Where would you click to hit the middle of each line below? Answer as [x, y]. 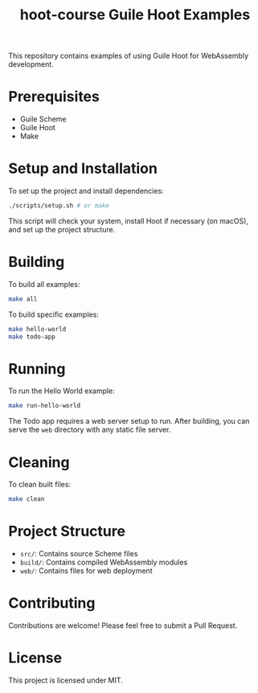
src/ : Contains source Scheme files [79, 554]
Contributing [52, 603]
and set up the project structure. [62, 229]
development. [31, 64]
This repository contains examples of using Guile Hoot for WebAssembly [129, 56]
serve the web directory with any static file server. [90, 430]
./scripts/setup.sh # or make [59, 206]
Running [37, 369]
